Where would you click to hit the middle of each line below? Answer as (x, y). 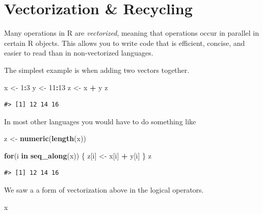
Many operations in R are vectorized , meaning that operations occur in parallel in (132, 33)
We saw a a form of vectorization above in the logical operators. (104, 190)
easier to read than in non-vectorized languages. (79, 53)
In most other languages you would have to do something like (100, 121)
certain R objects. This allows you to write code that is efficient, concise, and (125, 43)
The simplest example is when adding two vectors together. (97, 70)
